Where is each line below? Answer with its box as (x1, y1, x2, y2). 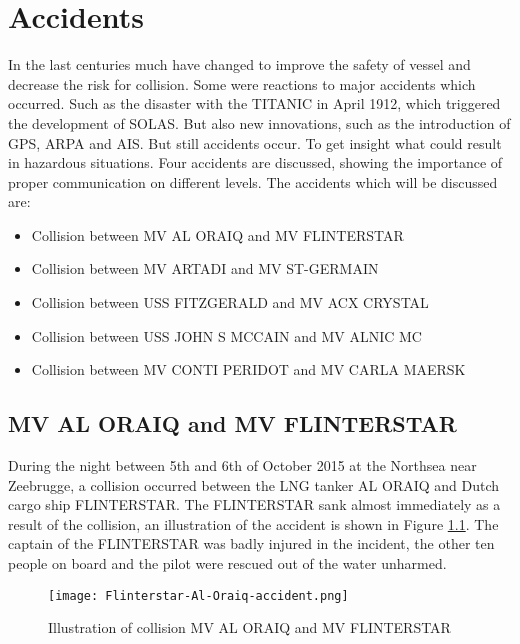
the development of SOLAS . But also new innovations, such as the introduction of (8, 112, 511, 133)
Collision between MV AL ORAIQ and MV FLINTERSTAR (31, 224, 404, 245)
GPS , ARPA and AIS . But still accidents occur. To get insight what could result (8, 132, 502, 153)
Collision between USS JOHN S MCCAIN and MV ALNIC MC (31, 325, 422, 346)
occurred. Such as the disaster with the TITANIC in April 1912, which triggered (8, 93, 501, 114)
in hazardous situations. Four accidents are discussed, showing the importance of (8, 152, 503, 173)
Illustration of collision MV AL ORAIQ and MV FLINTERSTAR (48, 617, 451, 638)
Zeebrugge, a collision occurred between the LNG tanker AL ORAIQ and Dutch (8, 474, 500, 495)
